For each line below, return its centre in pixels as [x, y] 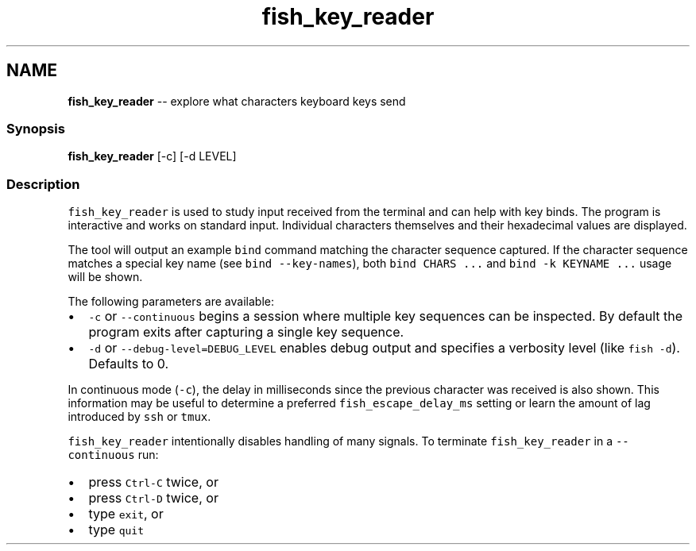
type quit [116, 530]
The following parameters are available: [171, 302]
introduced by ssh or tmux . [139, 417]
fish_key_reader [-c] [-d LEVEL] [152, 156]
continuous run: [113, 455]
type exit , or [126, 514]
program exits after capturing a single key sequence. [246, 332]
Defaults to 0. [129, 364]
